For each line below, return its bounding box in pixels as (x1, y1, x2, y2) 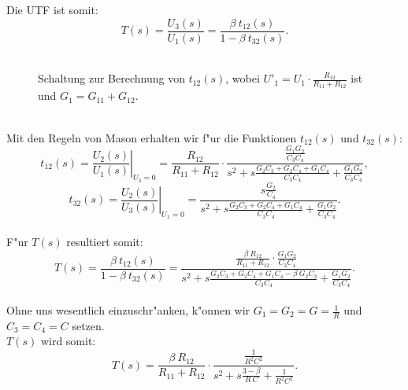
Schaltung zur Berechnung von (38, 70, 185, 86)
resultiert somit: (66, 234, 143, 250)
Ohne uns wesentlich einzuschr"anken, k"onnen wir (6, 302, 250, 318)
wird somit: (40, 333, 96, 349)
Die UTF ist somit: (6, 2, 98, 17)
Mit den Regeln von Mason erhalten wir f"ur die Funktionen (6, 129, 297, 145)
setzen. (72, 317, 105, 333)
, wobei (225, 70, 260, 86)
